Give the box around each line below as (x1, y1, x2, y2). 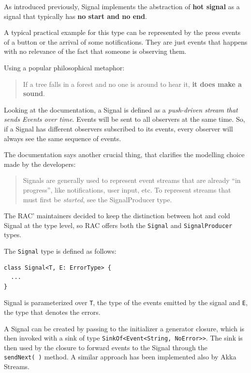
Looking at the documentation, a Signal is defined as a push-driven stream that (4, 104, 238, 114)
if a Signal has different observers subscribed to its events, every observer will (4, 123, 233, 133)
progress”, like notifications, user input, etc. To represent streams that (23, 184, 231, 195)
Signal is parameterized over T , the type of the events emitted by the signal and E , (4, 297, 248, 308)
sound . (23, 88, 45, 98)
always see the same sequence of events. (4, 133, 121, 143)
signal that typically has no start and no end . (4, 11, 147, 21)
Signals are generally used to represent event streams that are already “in (23, 175, 241, 185)
